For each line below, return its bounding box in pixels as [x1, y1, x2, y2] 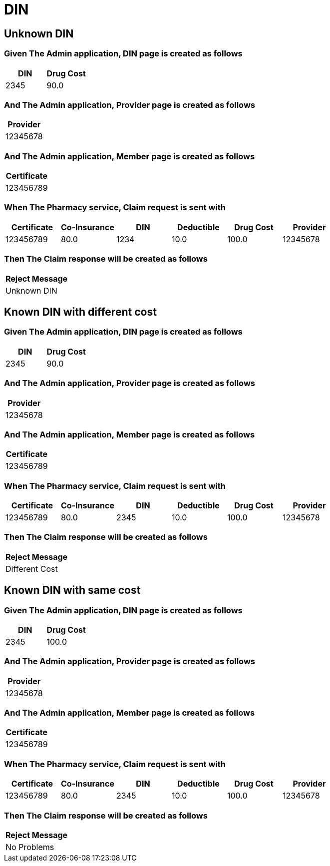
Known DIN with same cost [4, 584, 141, 597]
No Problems [5, 842, 54, 852]
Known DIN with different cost [4, 305, 157, 318]
